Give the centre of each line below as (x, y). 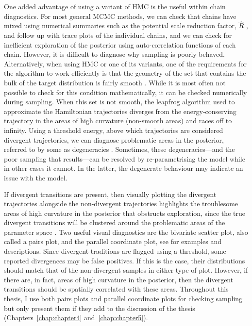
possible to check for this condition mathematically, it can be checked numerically (126, 92)
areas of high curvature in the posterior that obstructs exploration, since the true (125, 213)
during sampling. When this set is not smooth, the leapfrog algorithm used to (119, 102)
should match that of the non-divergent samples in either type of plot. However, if (126, 270)
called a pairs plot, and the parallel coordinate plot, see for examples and (113, 241)
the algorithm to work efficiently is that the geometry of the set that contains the (125, 73)
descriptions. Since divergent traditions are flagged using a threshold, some (115, 251)
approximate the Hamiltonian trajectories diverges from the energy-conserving (120, 111)
